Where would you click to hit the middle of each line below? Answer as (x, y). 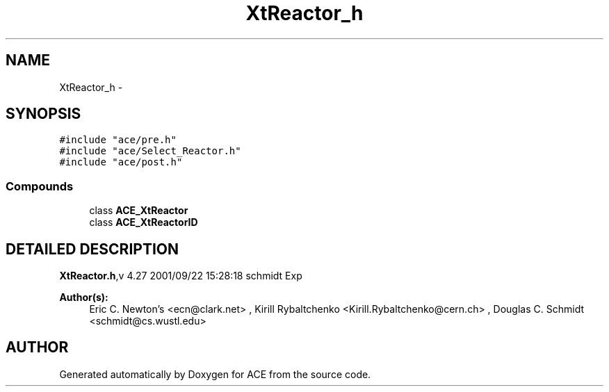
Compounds (40, 186)
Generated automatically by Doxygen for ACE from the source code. (215, 374)
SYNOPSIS (43, 114)
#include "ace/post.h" (121, 162)
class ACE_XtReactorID (144, 222)
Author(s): (84, 297)
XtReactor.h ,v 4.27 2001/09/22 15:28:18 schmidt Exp (181, 276)
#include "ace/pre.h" (118, 140)
